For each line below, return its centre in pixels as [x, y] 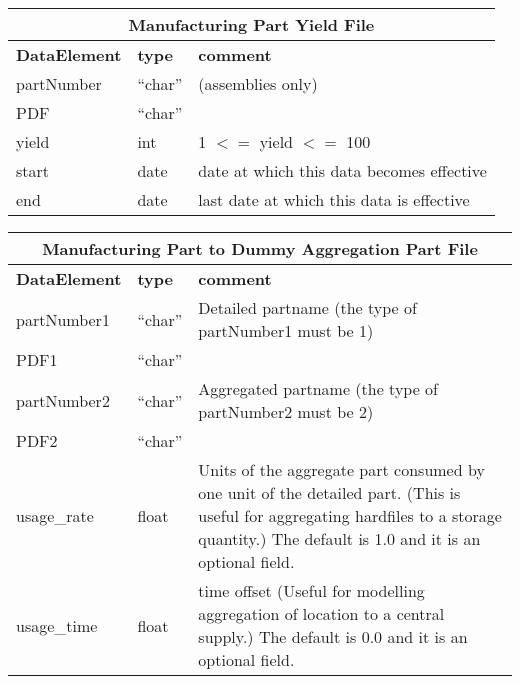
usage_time [57, 625]
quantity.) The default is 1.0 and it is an [339, 538]
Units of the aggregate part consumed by [341, 469]
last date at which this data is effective [334, 199]
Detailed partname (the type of [307, 307]
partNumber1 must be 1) [286, 330]
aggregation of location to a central [321, 613]
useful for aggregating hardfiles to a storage [350, 515]
